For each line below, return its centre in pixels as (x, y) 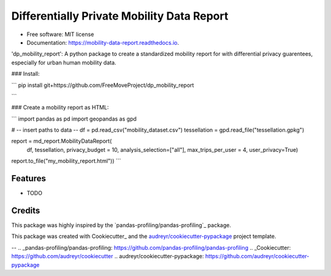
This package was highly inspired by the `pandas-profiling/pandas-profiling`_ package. (121, 225)
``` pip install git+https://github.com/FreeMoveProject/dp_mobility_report (103, 85)
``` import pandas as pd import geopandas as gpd (74, 119)
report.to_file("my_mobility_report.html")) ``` (66, 161)
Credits (26, 210)
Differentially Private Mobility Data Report (120, 16)
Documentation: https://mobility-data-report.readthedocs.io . (103, 42)
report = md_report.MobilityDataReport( (62, 141)
